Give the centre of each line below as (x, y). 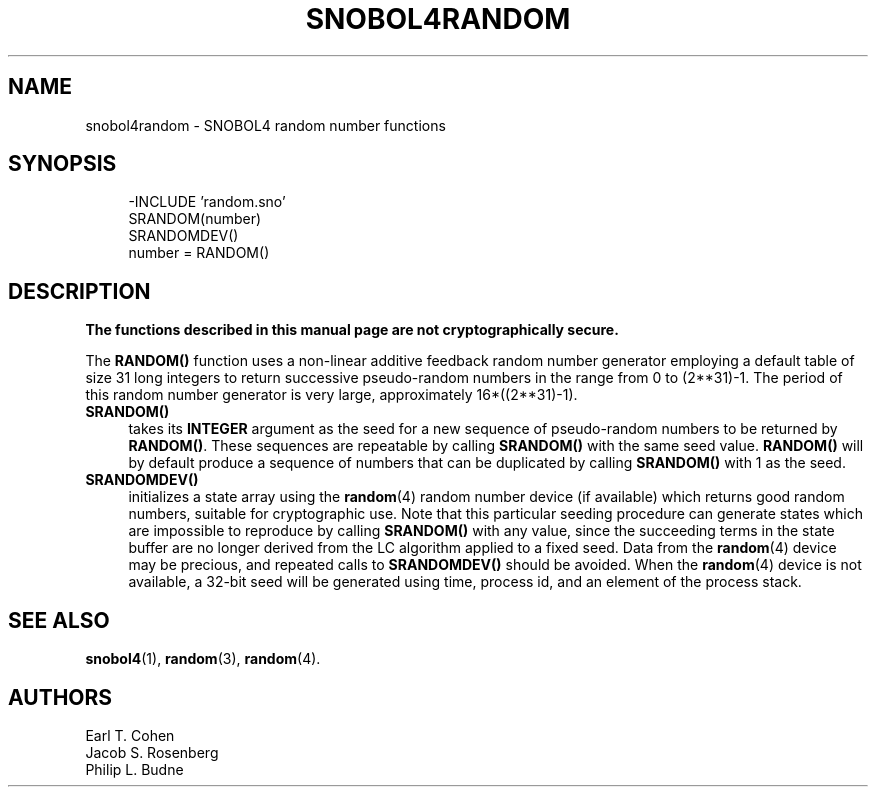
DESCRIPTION (79, 291)
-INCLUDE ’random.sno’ (207, 202)
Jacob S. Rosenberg (152, 752)
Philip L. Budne (134, 769)
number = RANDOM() (199, 253)
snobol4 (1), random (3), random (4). (203, 659)
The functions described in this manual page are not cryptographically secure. (352, 330)
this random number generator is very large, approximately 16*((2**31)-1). (331, 395)
